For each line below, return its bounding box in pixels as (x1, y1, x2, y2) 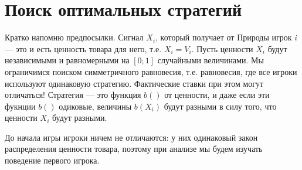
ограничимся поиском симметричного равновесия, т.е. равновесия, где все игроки (5, 65, 297, 77)
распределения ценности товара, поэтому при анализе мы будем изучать (5, 142, 263, 155)
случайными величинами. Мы (157, 54, 264, 66)
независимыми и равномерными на (5, 54, 130, 66)
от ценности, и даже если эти (164, 89, 270, 101)
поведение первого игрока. (5, 154, 100, 166)
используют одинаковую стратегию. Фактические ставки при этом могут (5, 77, 264, 89)
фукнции (5, 100, 36, 112)
